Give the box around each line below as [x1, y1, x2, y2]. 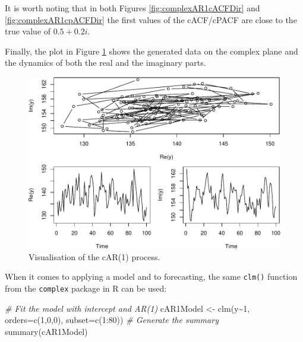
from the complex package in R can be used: [5, 282, 167, 295]
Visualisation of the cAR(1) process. [29, 250, 160, 263]
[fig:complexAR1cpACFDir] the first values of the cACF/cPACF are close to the [5, 13, 297, 25]
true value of [5, 25, 51, 37]
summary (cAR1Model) [5, 325, 88, 337]
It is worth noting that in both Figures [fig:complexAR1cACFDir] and [5, 2, 260, 14]
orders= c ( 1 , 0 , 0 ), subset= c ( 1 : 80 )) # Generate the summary [5, 314, 219, 326]
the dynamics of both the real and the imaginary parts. [5, 56, 206, 69]
